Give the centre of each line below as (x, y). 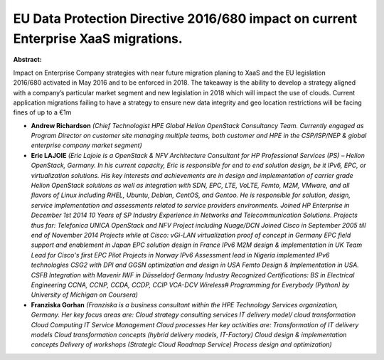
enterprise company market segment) (86, 145)
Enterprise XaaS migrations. (98, 38)
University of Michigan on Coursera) (85, 295)
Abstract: (27, 60)
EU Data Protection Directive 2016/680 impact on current (185, 18)
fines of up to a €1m (42, 112)
